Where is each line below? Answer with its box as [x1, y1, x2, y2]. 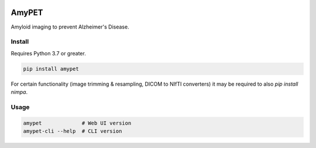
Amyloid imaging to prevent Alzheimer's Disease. [11, 23, 129, 30]
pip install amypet [23, 65, 79, 72]
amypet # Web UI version [23, 119, 132, 126]
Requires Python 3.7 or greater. [11, 50, 86, 57]
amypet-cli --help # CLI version [23, 128, 122, 134]
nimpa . [11, 89, 28, 96]
